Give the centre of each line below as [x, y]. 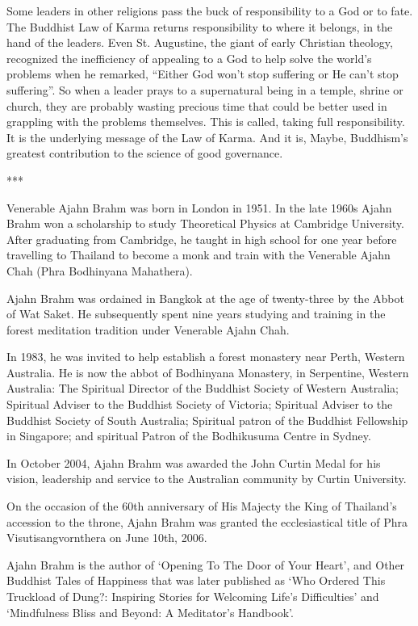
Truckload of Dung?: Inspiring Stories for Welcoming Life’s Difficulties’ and [193, 596]
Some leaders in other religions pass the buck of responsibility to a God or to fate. [210, 11]
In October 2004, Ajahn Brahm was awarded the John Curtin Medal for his [194, 462]
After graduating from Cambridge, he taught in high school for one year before [202, 239]
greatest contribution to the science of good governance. [145, 153]
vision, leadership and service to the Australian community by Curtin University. [207, 479]
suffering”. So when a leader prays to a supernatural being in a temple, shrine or [205, 89]
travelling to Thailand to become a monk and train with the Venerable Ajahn [199, 255]
